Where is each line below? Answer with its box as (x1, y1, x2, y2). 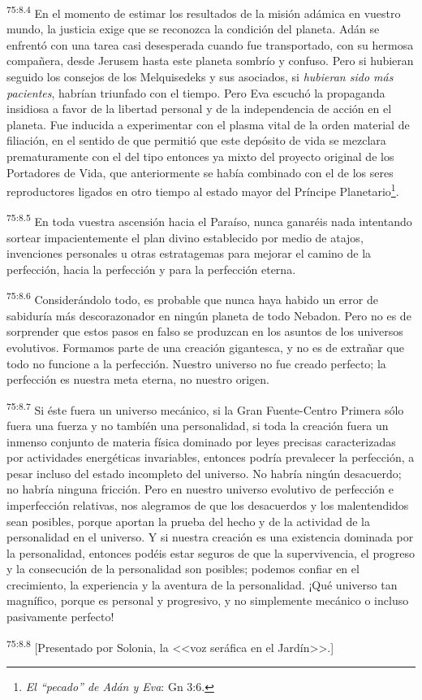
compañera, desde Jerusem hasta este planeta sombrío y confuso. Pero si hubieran (6, 52, 414, 69)
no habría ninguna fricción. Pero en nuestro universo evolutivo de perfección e (6, 480, 394, 498)
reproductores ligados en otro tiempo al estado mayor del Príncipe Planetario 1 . (6, 180, 399, 199)
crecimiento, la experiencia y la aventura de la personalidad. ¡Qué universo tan (6, 576, 398, 593)
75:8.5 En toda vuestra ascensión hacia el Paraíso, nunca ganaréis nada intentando (6, 211, 412, 230)
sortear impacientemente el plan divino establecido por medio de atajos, (6, 228, 364, 246)
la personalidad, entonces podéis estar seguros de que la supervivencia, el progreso (6, 544, 415, 561)
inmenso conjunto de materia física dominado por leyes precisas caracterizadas (6, 433, 396, 450)
